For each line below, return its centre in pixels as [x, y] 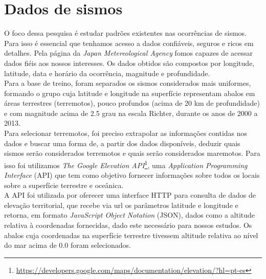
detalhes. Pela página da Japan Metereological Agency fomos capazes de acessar [128, 53]
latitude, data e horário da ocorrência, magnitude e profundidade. [107, 73]
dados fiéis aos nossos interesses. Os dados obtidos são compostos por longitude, [129, 63]
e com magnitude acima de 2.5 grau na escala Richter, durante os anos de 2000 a [131, 113]
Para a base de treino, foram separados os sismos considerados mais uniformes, [128, 83]
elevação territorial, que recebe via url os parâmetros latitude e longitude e [121, 205]
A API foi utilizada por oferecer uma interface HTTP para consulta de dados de [130, 195]
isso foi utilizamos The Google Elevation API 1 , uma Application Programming [126, 164]
